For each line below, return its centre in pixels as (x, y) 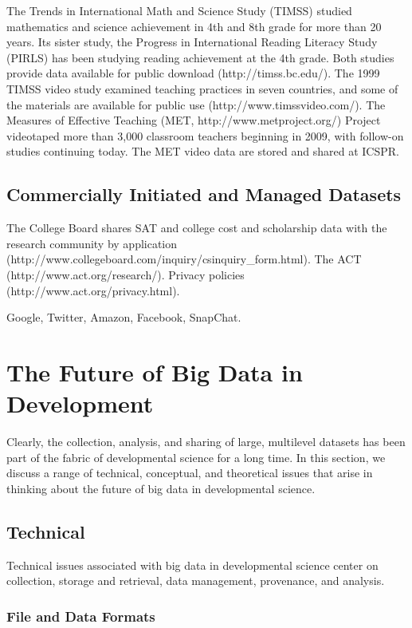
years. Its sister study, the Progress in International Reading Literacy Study (192, 42)
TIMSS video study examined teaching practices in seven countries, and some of (202, 88)
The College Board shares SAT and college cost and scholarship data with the (197, 228)
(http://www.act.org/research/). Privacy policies (126, 274)
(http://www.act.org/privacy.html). (93, 290)
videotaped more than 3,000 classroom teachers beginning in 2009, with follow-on (205, 135)
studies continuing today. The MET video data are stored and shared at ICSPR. (203, 151)
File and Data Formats (81, 616)
